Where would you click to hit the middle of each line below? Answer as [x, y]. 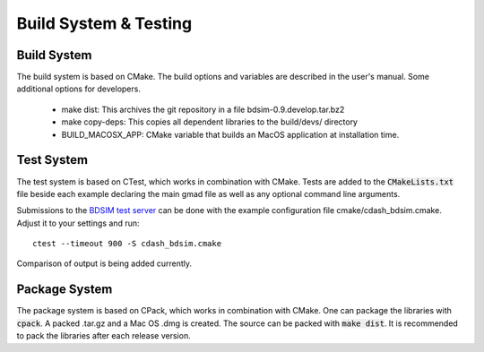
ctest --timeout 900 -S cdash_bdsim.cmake [127, 244]
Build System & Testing [104, 23]
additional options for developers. [78, 89]
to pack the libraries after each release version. [104, 336]
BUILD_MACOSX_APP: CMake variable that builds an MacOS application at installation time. [230, 134]
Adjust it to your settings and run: [78, 223]
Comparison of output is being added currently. [104, 263]
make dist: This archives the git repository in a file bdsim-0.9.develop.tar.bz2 [203, 109]
